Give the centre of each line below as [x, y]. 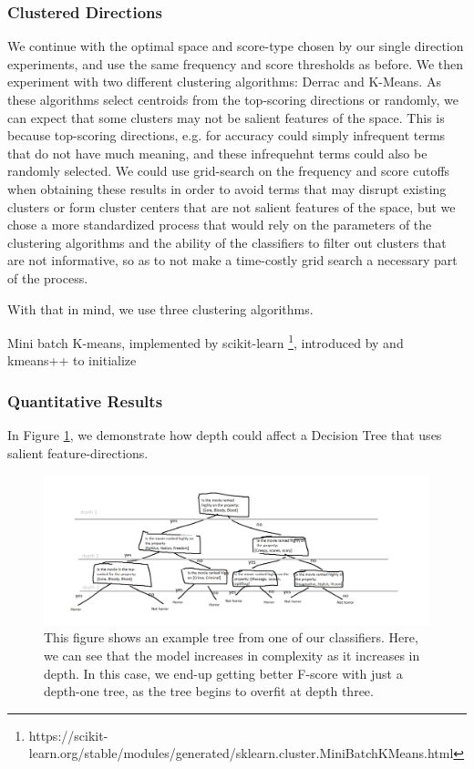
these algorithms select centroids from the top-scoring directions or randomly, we [233, 99]
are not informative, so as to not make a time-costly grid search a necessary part [232, 260]
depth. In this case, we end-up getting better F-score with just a [223, 673]
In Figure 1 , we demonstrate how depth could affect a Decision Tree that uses [225, 435]
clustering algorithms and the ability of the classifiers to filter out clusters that [227, 242]
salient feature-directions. [78, 452]
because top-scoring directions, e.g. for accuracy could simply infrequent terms [227, 135]
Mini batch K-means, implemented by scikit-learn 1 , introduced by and [206, 341]
